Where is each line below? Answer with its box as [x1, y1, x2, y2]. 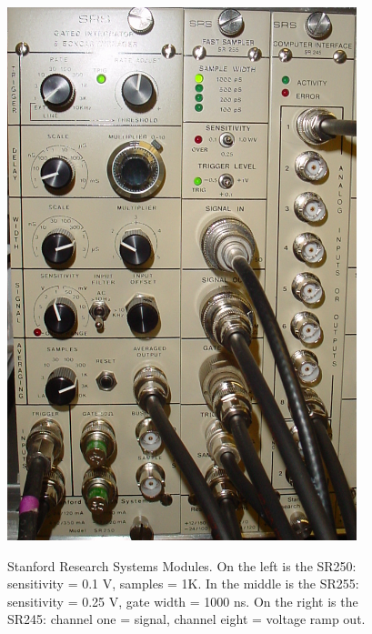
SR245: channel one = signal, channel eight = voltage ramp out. [7, 609, 366, 629]
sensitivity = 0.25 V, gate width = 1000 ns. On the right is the [7, 591, 358, 610]
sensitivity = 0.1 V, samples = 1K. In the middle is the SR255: [7, 574, 359, 593]
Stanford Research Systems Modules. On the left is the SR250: [7, 556, 357, 575]
